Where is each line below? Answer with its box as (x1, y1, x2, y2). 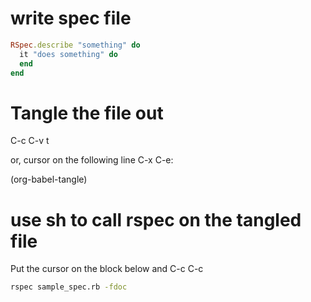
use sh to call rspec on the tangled (10, 208, 302, 231)
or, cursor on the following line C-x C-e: (10, 154, 174, 166)
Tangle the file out (10, 102, 164, 124)
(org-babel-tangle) (10, 173, 88, 186)
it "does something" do (19, 49, 118, 59)
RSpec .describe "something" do (10, 40, 141, 50)
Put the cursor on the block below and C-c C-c (10, 263, 204, 275)
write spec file (10, 7, 132, 30)
